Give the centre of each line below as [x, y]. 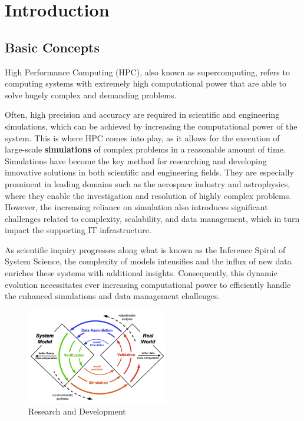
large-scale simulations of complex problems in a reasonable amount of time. [145, 149]
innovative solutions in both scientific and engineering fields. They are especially [149, 172]
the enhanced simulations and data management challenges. [113, 296]
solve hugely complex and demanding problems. [91, 95]
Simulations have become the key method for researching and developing [136, 160]
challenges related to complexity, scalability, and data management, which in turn [152, 218]
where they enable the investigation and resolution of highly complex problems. [148, 195]
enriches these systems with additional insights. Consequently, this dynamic [141, 273]
